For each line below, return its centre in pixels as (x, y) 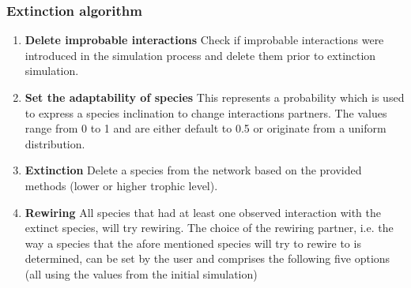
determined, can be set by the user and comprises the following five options (207, 258)
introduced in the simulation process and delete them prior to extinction (200, 55)
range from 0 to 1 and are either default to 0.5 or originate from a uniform (205, 128)
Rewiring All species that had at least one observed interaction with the (203, 212)
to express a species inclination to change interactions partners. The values (206, 112)
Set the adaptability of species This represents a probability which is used (215, 97)
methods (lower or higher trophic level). (121, 185)
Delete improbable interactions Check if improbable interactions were (204, 40)
